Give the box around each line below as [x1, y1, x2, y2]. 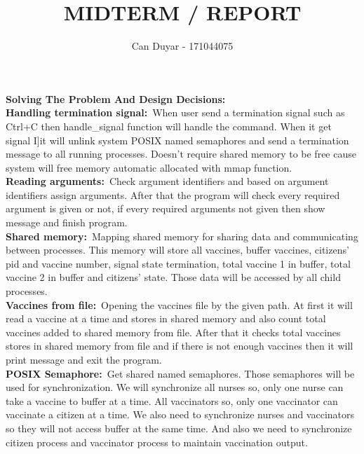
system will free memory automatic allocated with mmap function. [6, 160, 292, 174]
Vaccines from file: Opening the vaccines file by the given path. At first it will [6, 297, 353, 312]
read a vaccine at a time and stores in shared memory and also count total [6, 311, 326, 326]
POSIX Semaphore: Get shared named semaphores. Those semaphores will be [6, 366, 355, 380]
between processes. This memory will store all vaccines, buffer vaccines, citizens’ [6, 242, 349, 257]
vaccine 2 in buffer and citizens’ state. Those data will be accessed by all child [6, 270, 341, 284]
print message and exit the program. [6, 352, 162, 366]
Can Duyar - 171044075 [131, 39, 234, 53]
